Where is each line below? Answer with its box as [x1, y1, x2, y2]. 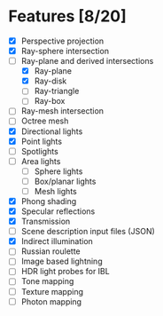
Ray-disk [34, 75, 67, 86]
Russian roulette [20, 246, 81, 257]
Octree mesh [20, 115, 69, 126]
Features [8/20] [8, 6, 127, 27]
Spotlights [20, 146, 58, 156]
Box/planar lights [34, 176, 97, 186]
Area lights [20, 155, 61, 166]
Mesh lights [34, 186, 77, 196]
